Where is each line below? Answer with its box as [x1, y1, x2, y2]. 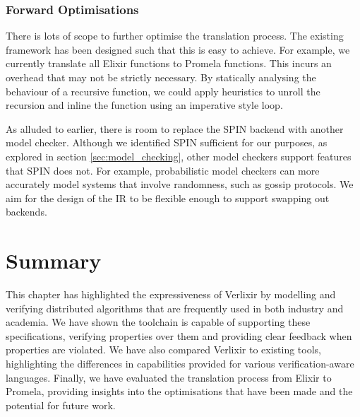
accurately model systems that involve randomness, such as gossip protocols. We [6, 177, 354, 192]
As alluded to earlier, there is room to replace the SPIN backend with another [6, 121, 344, 136]
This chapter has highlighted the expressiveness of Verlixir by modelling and [6, 287, 336, 302]
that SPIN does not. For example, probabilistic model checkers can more [6, 163, 320, 177]
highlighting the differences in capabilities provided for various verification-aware [6, 356, 354, 371]
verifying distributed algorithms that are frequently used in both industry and [6, 300, 344, 315]
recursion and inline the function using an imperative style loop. [6, 98, 283, 112]
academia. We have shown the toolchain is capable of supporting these [6, 315, 311, 329]
